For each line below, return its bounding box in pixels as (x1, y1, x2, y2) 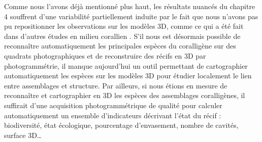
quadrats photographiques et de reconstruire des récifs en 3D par (4, 50, 206, 61)
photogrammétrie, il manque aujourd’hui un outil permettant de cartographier (4, 60, 248, 71)
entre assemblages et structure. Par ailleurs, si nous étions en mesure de (4, 80, 227, 90)
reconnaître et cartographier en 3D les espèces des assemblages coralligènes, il (4, 90, 245, 101)
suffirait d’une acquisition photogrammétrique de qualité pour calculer (4, 100, 222, 110)
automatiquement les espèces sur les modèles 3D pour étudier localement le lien (4, 70, 252, 81)
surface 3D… (4, 129, 42, 140)
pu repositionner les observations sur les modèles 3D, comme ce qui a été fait (4, 21, 244, 31)
